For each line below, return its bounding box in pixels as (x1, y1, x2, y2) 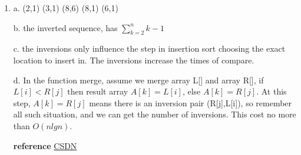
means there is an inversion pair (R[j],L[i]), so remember (89, 96, 292, 109)
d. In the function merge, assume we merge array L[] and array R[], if (13, 73, 264, 86)
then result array (67, 85, 128, 97)
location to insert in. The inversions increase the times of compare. (13, 53, 254, 66)
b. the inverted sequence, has (13, 21, 118, 33)
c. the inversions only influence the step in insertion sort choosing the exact (13, 42, 286, 55)
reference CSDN (13, 139, 77, 151)
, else (182, 85, 201, 97)
